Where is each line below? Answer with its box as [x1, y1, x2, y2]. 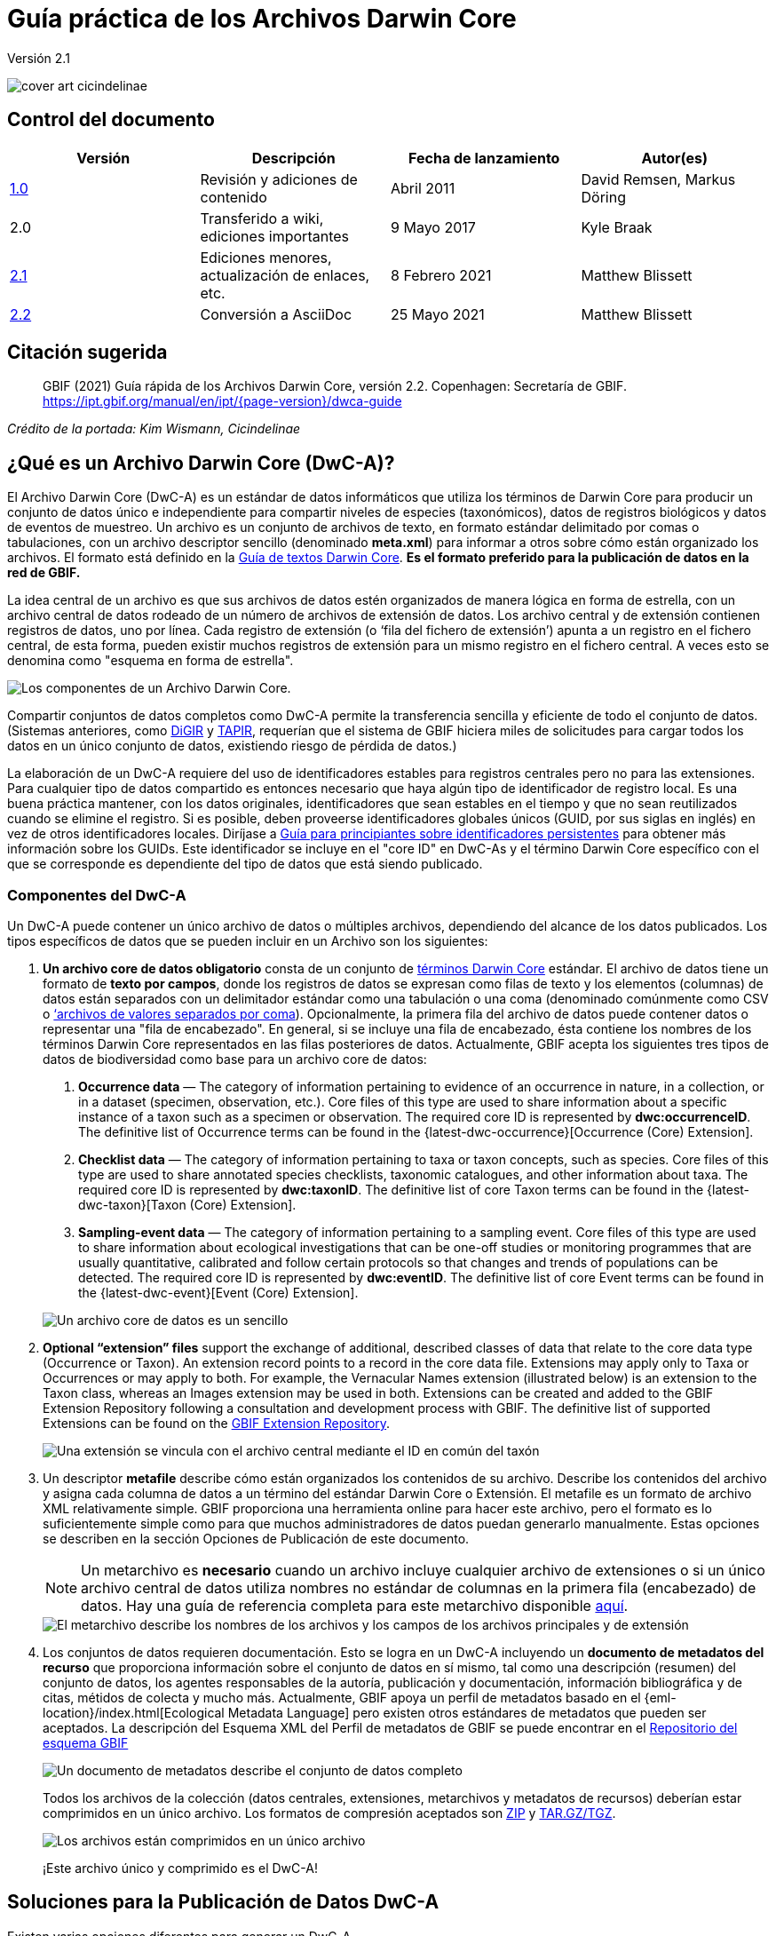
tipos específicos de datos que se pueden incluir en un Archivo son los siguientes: [7, 933, 488, 949]
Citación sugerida [7, 341, 168, 364]
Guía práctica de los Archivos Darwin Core [7, 4, 517, 34]
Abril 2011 [391, 179, 455, 197]
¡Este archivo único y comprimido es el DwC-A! [43, 1861, 318, 1876]
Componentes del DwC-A [7, 885, 186, 904]
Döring [581, 187, 626, 206]
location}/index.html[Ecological [43, 1705, 225, 1721]
